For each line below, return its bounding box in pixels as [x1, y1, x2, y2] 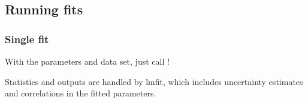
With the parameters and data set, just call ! [5, 55, 170, 67]
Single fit [5, 31, 49, 46]
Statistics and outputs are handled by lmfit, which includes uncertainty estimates [5, 75, 303, 87]
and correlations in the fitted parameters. [5, 87, 156, 99]
